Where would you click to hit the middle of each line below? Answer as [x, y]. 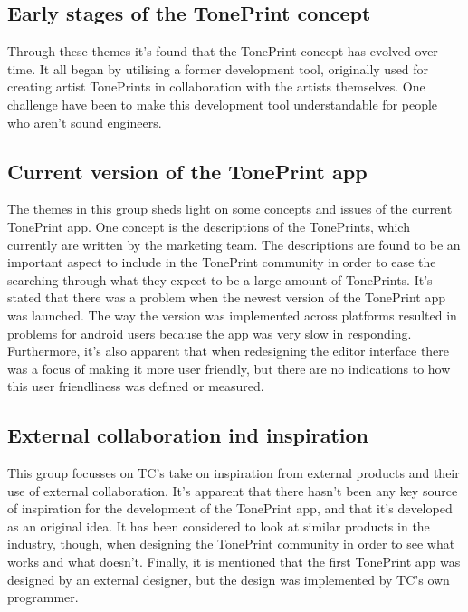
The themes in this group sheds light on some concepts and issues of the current [230, 209]
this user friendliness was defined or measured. [136, 386]
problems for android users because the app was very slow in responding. [210, 333]
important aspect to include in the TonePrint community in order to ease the [222, 262]
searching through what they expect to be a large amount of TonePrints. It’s [220, 279]
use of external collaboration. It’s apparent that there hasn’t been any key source [233, 490]
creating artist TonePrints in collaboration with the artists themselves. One [216, 86]
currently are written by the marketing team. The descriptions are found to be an [234, 244]
